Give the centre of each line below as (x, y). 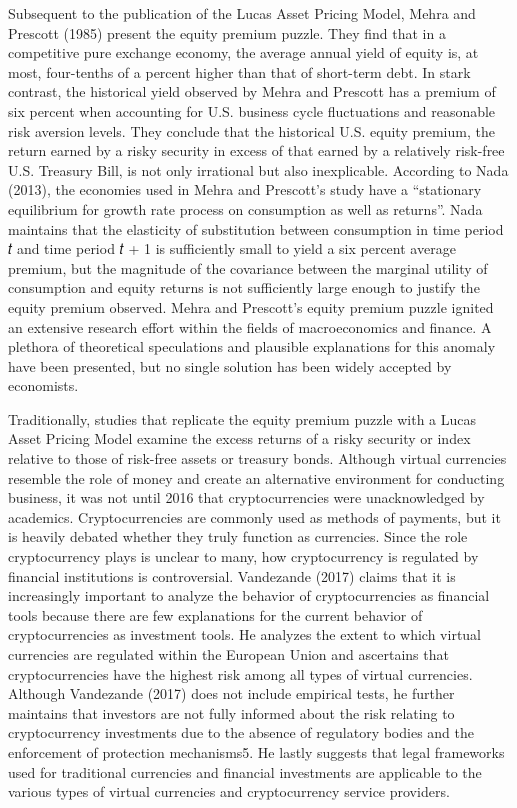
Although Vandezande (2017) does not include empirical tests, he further (231, 693)
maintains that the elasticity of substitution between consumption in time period (256, 228)
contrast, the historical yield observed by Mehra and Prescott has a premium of (252, 91)
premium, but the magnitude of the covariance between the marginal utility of (248, 267)
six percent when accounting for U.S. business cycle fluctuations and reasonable (252, 110)
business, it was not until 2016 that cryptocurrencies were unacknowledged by (246, 497)
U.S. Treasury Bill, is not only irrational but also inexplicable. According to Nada (258, 169)
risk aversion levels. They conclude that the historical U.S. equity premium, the (251, 130)
